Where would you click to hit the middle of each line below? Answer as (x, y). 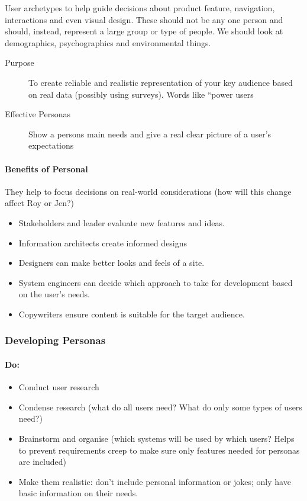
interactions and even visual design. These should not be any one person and (144, 19)
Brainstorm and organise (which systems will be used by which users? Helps (156, 438)
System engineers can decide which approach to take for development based (156, 282)
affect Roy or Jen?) (40, 203)
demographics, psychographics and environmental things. (108, 42)
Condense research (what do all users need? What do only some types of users (160, 407)
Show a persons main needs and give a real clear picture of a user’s (150, 134)
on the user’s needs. (54, 294)
